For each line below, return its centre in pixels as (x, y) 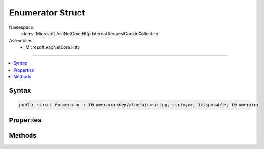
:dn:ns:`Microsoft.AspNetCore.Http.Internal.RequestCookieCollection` (90, 33)
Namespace (21, 27)
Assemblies (21, 41)
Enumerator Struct (47, 13)
